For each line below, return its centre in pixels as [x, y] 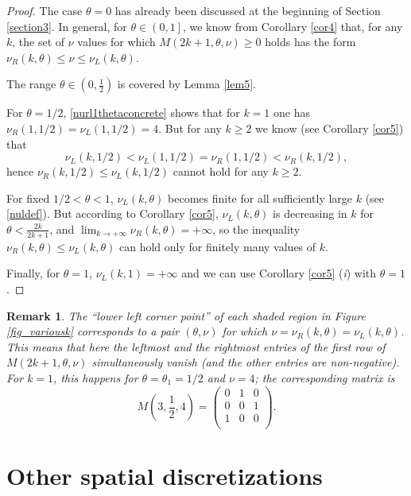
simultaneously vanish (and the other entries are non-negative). [246, 362]
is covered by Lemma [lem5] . [186, 84]
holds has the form [310, 42]
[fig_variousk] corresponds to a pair [93, 331]
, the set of [39, 42]
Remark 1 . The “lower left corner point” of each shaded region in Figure [186, 315]
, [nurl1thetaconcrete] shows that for [151, 112]
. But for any [190, 128]
